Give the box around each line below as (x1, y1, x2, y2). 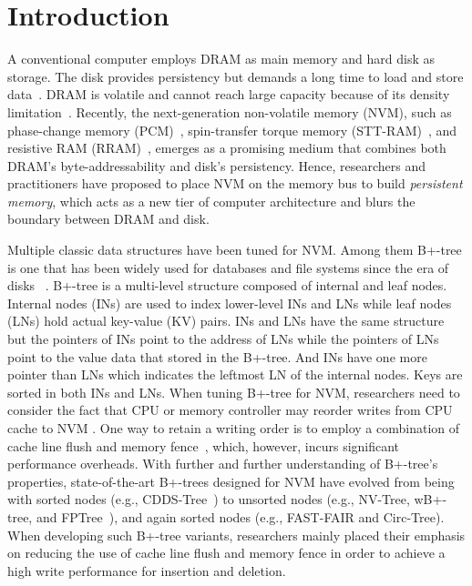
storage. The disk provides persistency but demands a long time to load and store (7, 66, 464, 86)
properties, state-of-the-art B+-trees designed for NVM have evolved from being (7, 471, 455, 490)
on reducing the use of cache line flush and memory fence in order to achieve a (7, 543, 446, 562)
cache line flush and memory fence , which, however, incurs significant (7, 436, 400, 455)
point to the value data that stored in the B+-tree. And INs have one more (7, 347, 427, 366)
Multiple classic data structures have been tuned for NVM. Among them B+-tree (7, 240, 462, 259)
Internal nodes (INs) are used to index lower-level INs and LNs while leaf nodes (7, 293, 452, 312)
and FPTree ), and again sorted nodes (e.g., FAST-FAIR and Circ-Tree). (36, 507, 445, 526)
